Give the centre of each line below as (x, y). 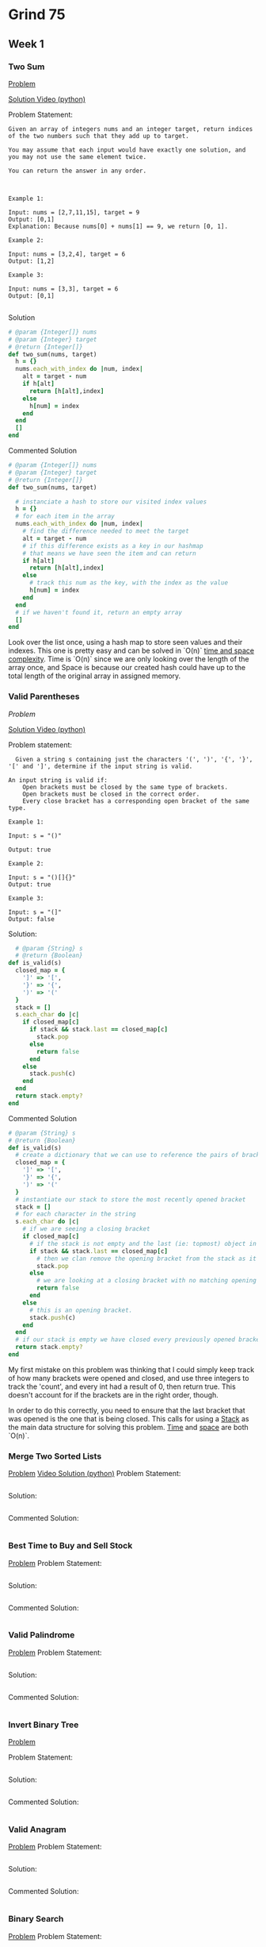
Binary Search (36, 1919)
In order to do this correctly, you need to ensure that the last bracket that (127, 1410)
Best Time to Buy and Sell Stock (70, 1546)
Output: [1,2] (32, 261)
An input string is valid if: (58, 780)
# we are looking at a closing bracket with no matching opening (147, 1281)
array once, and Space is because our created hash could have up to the (127, 668)
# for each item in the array (65, 517)
